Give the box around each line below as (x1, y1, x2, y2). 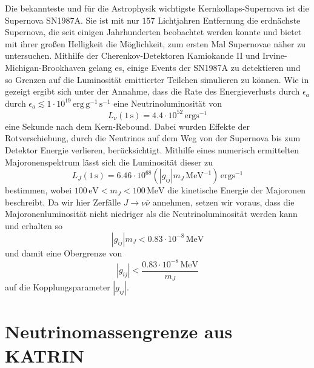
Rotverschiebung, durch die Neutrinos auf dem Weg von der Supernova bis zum (5, 132, 301, 144)
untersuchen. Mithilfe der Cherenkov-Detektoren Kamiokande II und (5, 49, 260, 62)
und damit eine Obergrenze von (5, 246, 122, 259)
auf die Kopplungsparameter (5, 281, 110, 293)
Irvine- (262, 49, 287, 62)
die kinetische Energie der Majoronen (167, 184, 306, 196)
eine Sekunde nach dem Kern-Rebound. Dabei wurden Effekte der (5, 119, 250, 132)
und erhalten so (5, 219, 63, 232)
